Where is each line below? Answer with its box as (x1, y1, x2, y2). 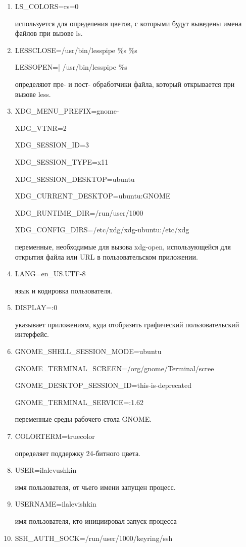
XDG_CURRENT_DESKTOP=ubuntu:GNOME (15, 190, 171, 201)
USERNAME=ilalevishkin (15, 499, 96, 509)
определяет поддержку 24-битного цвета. (15, 447, 141, 458)
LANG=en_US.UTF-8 (15, 268, 86, 279)
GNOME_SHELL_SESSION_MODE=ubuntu (15, 346, 162, 357)
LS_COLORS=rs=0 (15, 1, 79, 11)
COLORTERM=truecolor (15, 431, 95, 441)
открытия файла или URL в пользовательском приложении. (15, 251, 198, 262)
